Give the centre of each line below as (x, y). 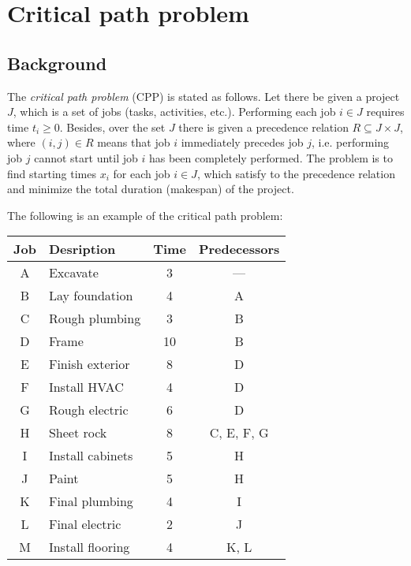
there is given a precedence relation (263, 127)
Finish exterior (89, 364)
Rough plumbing (95, 318)
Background (57, 63)
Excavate (73, 273)
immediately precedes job (242, 142)
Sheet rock (78, 433)
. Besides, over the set (112, 127)
